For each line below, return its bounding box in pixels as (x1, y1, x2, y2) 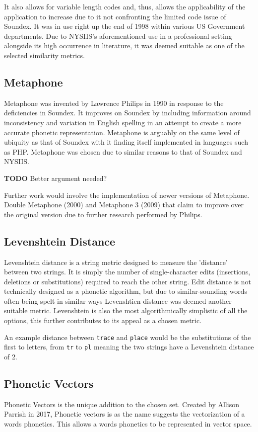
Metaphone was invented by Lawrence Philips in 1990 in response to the (4, 97, 224, 108)
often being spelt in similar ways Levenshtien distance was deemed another (4, 295, 232, 306)
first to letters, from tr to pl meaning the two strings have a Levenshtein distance (4, 342, 254, 352)
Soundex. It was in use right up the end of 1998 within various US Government (4, 21, 245, 31)
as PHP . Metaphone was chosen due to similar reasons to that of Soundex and (4, 146, 242, 157)
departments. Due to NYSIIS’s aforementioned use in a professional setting (4, 30, 232, 41)
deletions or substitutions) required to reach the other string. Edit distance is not (4, 276, 251, 286)
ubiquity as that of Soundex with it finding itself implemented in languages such (4, 137, 248, 147)
